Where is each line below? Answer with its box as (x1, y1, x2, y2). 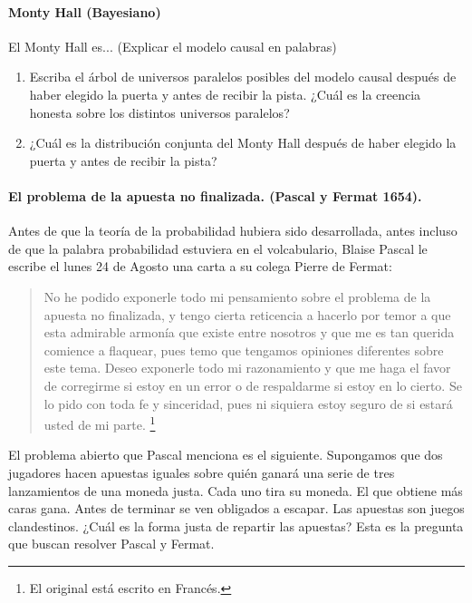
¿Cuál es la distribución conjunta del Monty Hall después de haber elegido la (29, 133, 457, 152)
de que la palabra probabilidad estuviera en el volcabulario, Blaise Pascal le (8, 238, 428, 258)
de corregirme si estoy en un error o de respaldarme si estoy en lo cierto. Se (43, 375, 462, 394)
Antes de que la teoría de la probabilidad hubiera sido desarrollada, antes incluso (8, 221, 458, 240)
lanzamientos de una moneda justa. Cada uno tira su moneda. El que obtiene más (8, 481, 463, 500)
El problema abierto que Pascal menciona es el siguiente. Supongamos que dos (8, 445, 443, 464)
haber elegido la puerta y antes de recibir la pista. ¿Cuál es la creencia (29, 84, 421, 103)
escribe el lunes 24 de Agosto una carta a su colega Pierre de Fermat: (8, 257, 392, 276)
